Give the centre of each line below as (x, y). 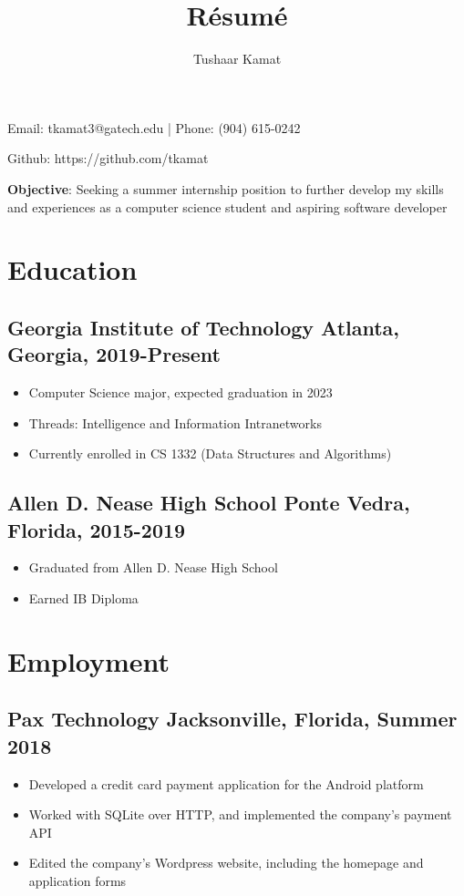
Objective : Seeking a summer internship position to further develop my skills (226, 188)
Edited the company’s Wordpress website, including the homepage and (226, 863)
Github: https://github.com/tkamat (108, 158)
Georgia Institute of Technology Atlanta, (204, 327)
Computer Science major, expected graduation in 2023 (180, 392)
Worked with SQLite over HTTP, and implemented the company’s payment (240, 814)
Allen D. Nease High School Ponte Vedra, (209, 503)
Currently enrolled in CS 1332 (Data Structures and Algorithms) (210, 453)
